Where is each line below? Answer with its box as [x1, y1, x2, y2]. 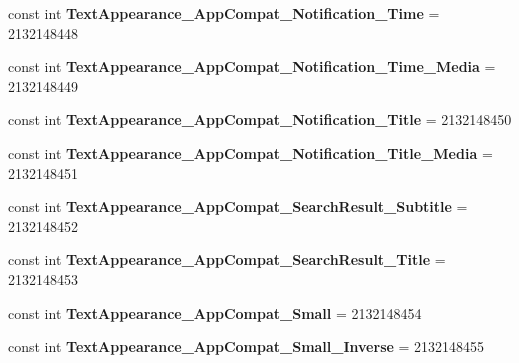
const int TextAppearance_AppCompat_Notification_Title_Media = [8, 142, 493, 163]
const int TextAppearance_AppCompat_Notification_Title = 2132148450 [8, 109, 512, 130]
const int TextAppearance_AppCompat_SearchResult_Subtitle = [8, 196, 468, 217]
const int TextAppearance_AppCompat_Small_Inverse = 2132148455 [8, 336, 485, 357]
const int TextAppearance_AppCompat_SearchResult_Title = [8, 249, 446, 270]
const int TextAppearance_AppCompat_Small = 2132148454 [8, 302, 422, 323]
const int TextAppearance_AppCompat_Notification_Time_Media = [8, 56, 496, 77]
